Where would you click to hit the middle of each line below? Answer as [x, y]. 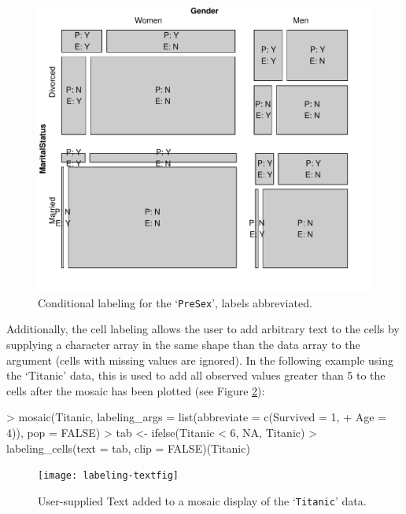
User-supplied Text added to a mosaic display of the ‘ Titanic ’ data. [202, 500]
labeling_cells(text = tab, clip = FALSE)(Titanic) [128, 448]
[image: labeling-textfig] [108, 476]
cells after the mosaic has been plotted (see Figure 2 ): [136, 390]
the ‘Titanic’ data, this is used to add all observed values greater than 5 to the [196, 375]
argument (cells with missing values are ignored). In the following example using [200, 360]
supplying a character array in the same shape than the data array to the [183, 344]
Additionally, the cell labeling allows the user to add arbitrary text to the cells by [203, 329]
